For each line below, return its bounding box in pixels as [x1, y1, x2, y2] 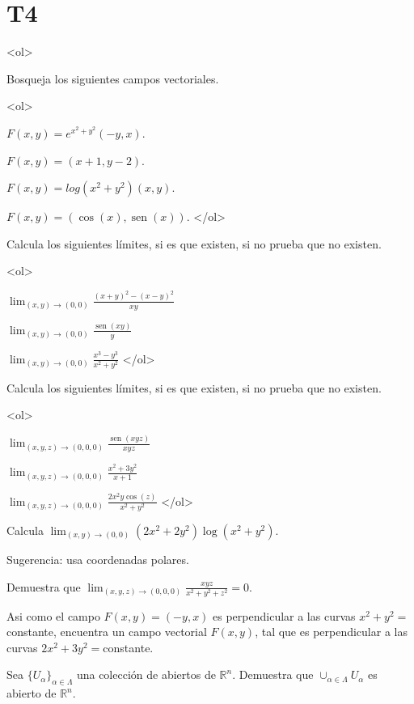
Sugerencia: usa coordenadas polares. [6, 550, 189, 567]
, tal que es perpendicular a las [255, 623, 408, 640]
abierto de [6, 685, 57, 702]
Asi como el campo [6, 607, 100, 624]
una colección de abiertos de [76, 666, 216, 683]
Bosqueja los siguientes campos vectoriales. [6, 70, 219, 87]
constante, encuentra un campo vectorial [6, 623, 207, 640]
